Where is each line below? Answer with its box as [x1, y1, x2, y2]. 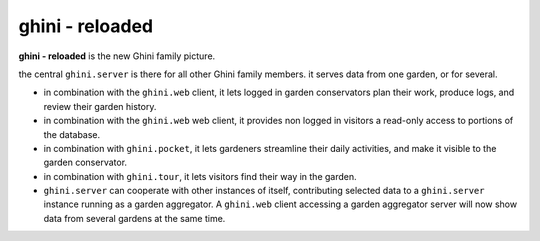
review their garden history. [43, 100, 157, 112]
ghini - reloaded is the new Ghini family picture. [18, 50, 216, 62]
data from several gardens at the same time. [43, 212, 226, 224]
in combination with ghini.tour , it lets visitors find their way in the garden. [43, 170, 357, 182]
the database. [43, 128, 101, 140]
